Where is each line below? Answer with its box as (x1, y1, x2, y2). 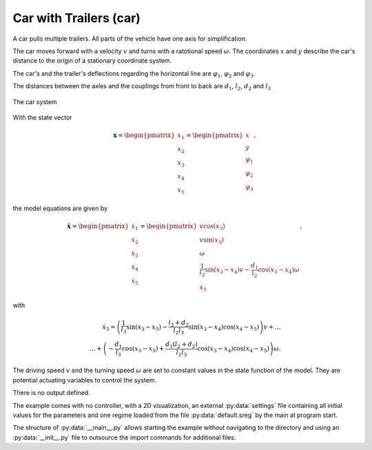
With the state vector (12, 113, 72, 121)
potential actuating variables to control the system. (12, 376, 157, 384)
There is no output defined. (12, 389, 90, 397)
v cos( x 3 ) (199, 222, 225, 232)
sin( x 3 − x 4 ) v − (205, 266, 250, 276)
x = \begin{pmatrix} (112, 132, 176, 139)
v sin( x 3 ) (199, 236, 224, 245)
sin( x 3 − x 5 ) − (126, 323, 168, 332)
